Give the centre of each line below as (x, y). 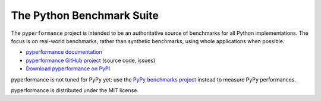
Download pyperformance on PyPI (68, 69)
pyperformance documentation (64, 52)
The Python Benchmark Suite (85, 15)
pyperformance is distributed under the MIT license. (75, 90)
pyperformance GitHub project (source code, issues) (91, 60)
